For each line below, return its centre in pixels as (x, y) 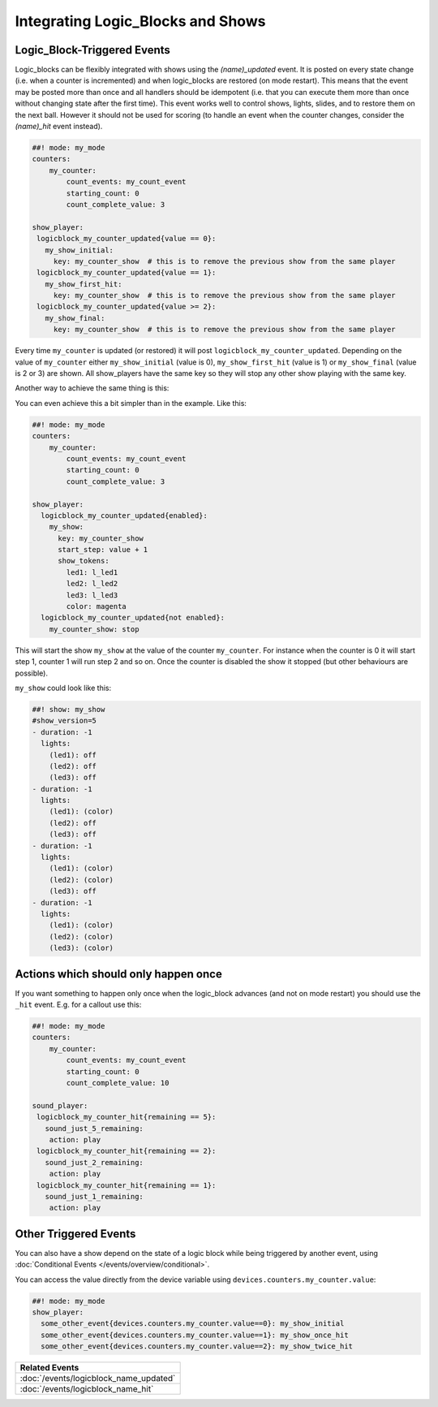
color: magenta (97, 606)
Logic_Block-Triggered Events (92, 50)
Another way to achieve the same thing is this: (92, 388)
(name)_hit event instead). (59, 127)
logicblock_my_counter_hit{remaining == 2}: (127, 1151)
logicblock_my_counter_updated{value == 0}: (127, 239)
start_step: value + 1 (103, 550)
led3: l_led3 (92, 595)
